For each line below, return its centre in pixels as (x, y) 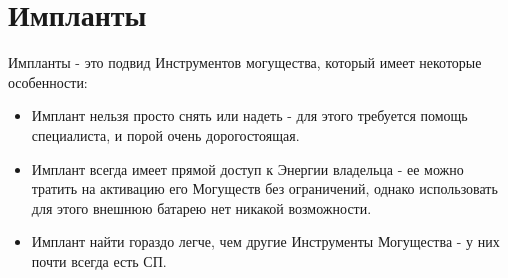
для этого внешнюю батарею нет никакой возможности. (201, 207)
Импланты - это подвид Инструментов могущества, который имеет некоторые (245, 62)
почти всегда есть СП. (99, 260)
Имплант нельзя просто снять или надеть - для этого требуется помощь (249, 115)
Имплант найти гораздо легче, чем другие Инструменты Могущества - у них (265, 241)
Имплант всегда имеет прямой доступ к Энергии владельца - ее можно (247, 168)
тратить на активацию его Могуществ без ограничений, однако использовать (264, 188)
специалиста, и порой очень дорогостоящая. (165, 134)
